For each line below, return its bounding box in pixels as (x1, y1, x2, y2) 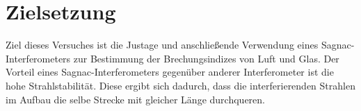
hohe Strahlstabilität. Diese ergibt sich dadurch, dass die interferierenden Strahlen (6, 78, 355, 92)
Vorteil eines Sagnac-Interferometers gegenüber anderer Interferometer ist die (6, 65, 334, 79)
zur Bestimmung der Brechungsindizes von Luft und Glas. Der (73, 51, 339, 65)
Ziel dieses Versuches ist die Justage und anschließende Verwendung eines (6, 37, 319, 52)
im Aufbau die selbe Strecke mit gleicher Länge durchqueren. (6, 92, 265, 106)
